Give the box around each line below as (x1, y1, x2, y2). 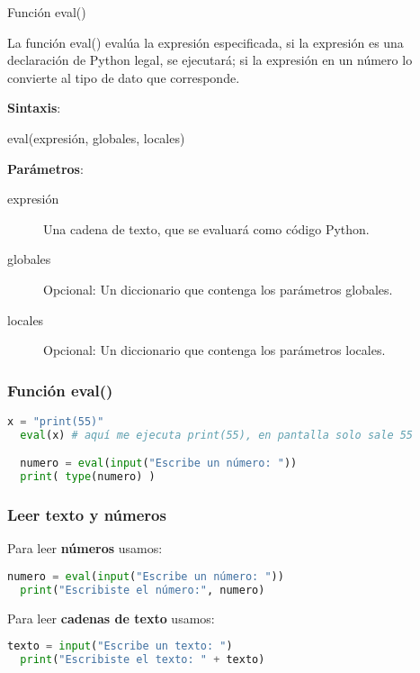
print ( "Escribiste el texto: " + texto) (20, 653, 265, 667)
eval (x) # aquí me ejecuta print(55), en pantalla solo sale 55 (20, 428, 414, 441)
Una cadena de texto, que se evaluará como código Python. (43, 219, 370, 238)
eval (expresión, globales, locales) (7, 128, 185, 147)
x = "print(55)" (7, 414, 104, 428)
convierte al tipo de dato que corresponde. (7, 68, 240, 86)
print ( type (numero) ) (20, 470, 156, 484)
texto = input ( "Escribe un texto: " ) (7, 640, 233, 653)
